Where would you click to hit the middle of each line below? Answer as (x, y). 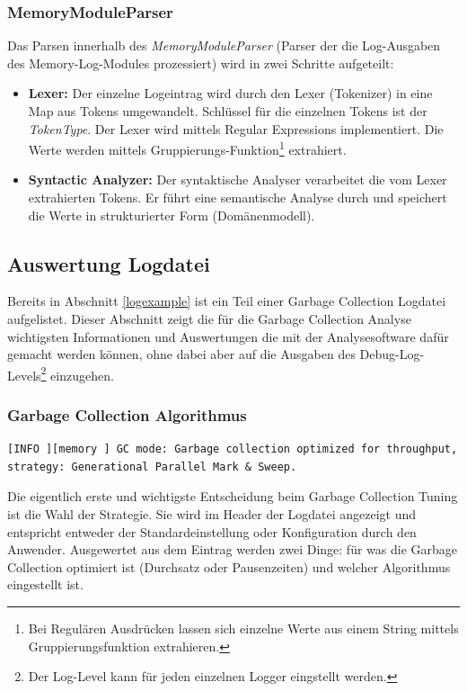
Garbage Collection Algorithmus (127, 414)
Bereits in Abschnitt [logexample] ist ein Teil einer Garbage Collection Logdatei (227, 301)
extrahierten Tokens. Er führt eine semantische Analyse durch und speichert (238, 197)
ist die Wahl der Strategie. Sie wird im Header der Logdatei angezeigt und (212, 514)
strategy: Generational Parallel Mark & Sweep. (152, 467)
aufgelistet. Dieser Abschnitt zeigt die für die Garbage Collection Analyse (209, 319)
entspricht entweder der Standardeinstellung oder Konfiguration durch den (212, 531)
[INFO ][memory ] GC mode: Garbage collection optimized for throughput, (233, 449)
